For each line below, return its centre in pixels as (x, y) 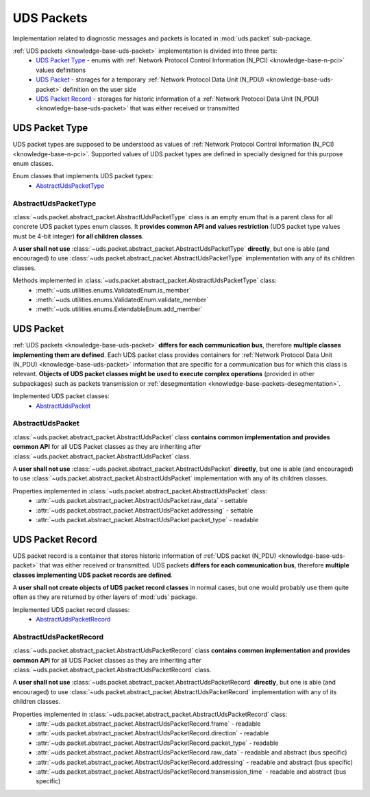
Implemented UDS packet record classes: (71, 609)
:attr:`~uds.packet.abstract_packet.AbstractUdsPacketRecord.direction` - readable (152, 733)
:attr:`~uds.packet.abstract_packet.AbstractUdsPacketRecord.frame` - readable (148, 724)
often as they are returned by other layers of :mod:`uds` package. (105, 597)
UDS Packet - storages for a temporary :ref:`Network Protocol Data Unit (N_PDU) (150, 79)
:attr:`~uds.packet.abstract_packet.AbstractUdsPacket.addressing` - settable (145, 510)
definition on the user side (100, 89)
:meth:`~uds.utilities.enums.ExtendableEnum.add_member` (119, 309)
